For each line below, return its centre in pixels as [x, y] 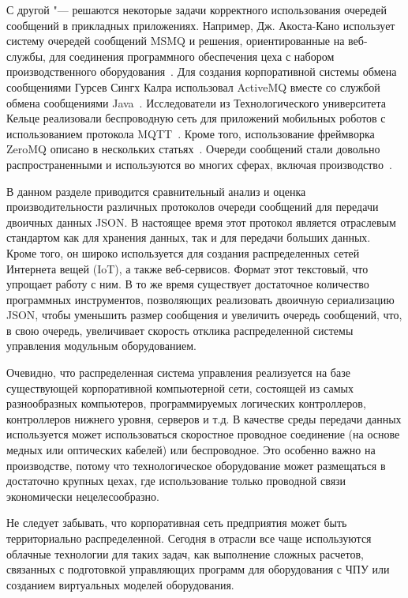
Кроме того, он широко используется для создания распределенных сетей [183, 252]
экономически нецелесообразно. [83, 496]
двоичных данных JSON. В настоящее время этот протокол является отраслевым [201, 222]
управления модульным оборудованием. [101, 346]
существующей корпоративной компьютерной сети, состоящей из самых [180, 387]
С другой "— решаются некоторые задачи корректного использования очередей [197, 9]
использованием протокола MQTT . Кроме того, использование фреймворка [191, 133]
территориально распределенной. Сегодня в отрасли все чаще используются [189, 538]
